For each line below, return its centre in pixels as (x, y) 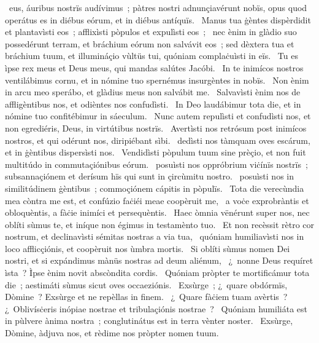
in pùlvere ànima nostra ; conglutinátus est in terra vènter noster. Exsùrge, (149, 321)
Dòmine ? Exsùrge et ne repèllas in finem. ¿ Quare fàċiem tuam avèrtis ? (146, 297)
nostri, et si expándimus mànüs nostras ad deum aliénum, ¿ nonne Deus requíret (159, 260)
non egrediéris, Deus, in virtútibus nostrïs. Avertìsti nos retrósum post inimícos (156, 128)
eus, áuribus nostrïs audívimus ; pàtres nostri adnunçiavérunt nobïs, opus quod (158, 7)
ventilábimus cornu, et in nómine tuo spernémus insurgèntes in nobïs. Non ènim (157, 80)
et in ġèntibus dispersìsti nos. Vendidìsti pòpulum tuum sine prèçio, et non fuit (156, 152)
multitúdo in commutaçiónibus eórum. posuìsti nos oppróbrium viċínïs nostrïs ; (156, 164)
